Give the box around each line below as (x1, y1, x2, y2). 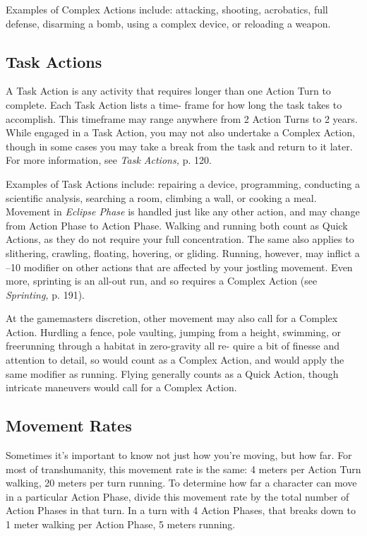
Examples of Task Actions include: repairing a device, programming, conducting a (6, 176, 360, 191)
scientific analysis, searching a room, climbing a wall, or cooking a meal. (6, 190, 317, 205)
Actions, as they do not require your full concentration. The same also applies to (6, 232, 354, 246)
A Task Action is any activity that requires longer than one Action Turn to (6, 83, 331, 98)
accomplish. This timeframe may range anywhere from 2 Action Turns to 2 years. (6, 111, 358, 126)
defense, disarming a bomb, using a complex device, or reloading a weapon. (6, 16, 331, 30)
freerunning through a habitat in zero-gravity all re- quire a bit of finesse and (6, 338, 339, 353)
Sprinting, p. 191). (6, 287, 85, 302)
